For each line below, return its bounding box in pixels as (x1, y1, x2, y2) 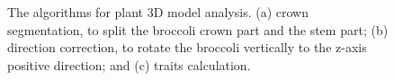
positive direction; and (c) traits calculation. (7, 55, 251, 74)
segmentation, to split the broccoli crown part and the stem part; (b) (7, 20, 389, 39)
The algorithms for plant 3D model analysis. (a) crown (7, 3, 309, 21)
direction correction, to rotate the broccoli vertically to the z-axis (7, 38, 367, 57)
